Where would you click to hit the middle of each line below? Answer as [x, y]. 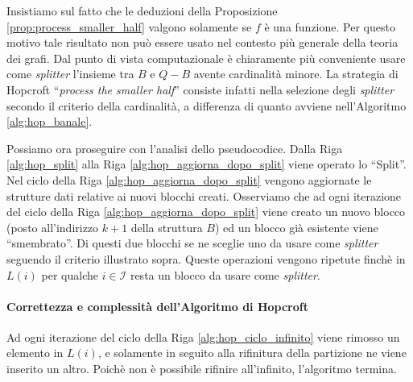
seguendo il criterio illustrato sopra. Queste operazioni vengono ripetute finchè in [206, 258]
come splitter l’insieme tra [70, 74]
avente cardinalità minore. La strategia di [296, 74]
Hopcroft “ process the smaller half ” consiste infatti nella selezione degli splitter [200, 89]
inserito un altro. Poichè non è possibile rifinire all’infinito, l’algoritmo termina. [202, 369]
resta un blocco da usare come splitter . [225, 274]
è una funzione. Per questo [330, 26]
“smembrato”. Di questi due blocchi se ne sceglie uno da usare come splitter [192, 243]
